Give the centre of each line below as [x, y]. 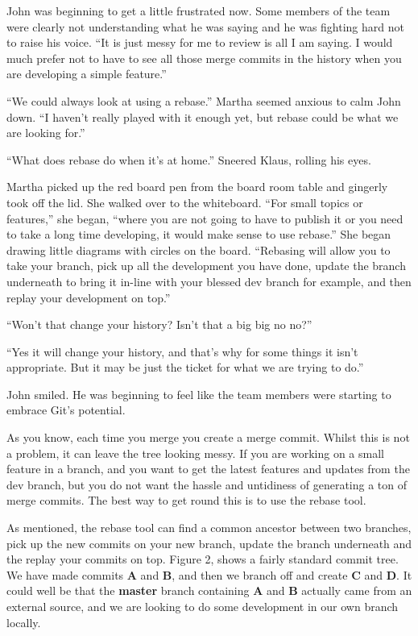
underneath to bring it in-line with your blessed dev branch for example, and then [209, 281]
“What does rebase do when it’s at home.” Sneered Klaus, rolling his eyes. [189, 159]
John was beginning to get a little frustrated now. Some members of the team [199, 10]
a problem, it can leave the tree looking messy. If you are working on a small [195, 453]
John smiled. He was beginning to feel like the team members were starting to [199, 394]
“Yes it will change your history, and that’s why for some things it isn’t [182, 351]
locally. [24, 622]
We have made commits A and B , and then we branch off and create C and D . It [209, 574]
